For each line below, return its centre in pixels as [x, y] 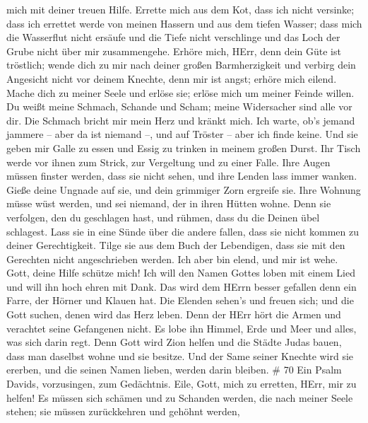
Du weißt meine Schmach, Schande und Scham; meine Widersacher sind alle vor [179, 106]
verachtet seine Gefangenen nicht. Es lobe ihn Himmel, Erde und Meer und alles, [182, 328]
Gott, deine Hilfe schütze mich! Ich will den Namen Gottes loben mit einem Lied [181, 273]
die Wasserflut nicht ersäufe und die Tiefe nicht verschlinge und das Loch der [173, 37]
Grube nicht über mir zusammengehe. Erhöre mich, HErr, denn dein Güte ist [174, 51]
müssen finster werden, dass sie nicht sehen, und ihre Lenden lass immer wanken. [182, 176]
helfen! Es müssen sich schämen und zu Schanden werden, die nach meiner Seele [180, 397]
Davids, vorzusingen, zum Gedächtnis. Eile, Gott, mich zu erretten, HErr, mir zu [182, 384]
